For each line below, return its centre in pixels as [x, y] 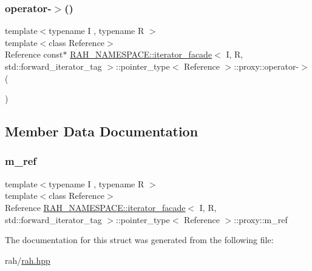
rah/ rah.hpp [28, 260]
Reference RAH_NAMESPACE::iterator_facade [95, 207]
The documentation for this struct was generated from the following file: [139, 240]
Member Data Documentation [102, 131]
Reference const [34, 54]
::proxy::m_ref [261, 219]
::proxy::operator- [266, 66]
